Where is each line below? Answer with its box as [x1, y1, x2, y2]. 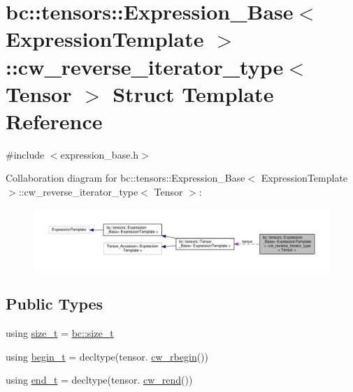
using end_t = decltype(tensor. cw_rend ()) [6, 372, 193, 387]
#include [6, 147, 45, 161]
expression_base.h [60, 147, 139, 161]
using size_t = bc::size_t [6, 326, 114, 340]
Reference [6, 106, 103, 135]
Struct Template [113, 79, 274, 108]
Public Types [6, 293, 103, 314]
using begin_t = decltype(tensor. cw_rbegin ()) [6, 349, 209, 363]
